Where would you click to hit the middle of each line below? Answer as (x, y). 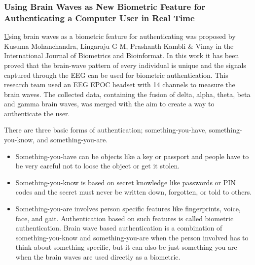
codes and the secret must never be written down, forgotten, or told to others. (134, 192)
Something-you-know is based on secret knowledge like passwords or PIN (126, 182)
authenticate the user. (37, 113)
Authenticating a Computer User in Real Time (99, 17)
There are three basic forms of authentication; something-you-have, (106, 130)
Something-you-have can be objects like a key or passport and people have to (132, 156)
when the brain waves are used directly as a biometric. (98, 257)
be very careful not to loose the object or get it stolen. (98, 166)
